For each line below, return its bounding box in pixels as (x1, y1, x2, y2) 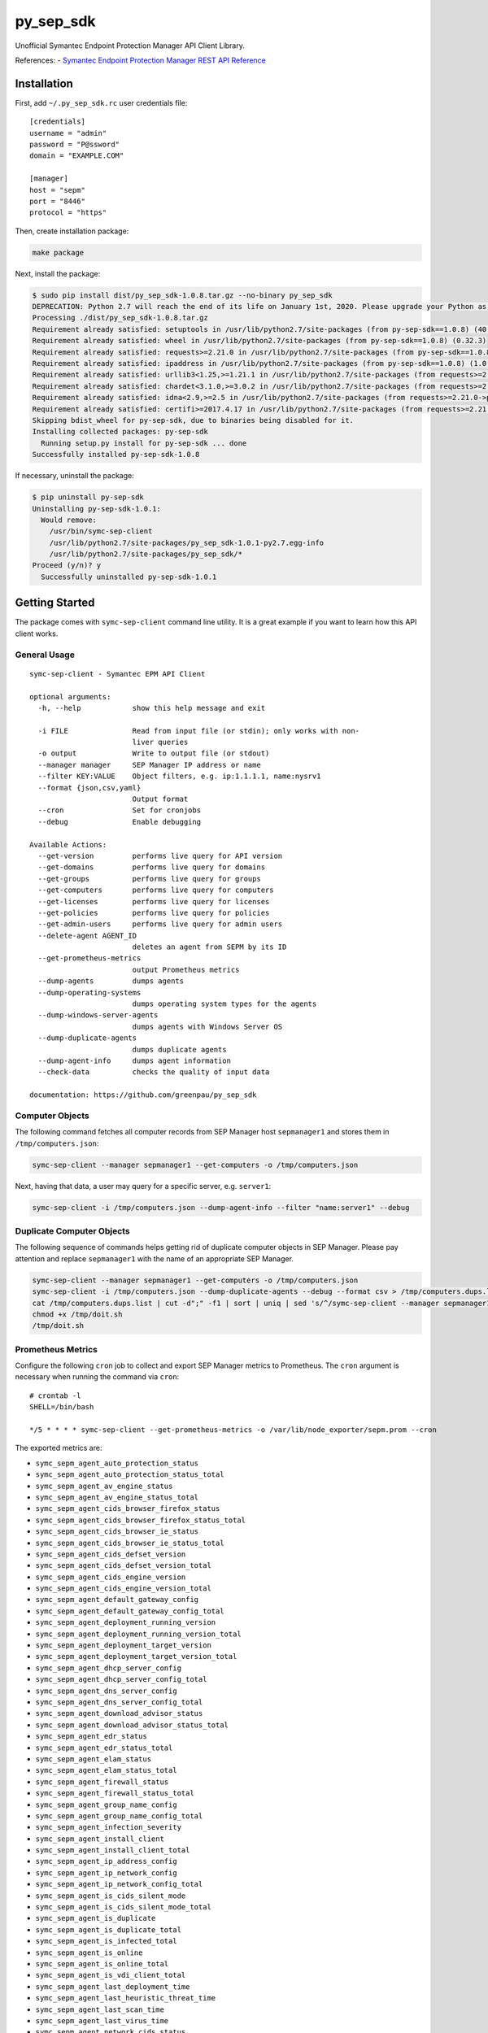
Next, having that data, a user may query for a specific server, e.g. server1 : (15, 1181, 272, 1191)
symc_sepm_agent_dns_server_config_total (35, 1698, 203, 1707)
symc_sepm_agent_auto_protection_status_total (35, 1470, 224, 1479)
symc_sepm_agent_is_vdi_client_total (35, 1970, 186, 1980)
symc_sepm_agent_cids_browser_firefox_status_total (35, 1515, 246, 1525)
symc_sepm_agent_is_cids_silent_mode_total (35, 1903, 211, 1912)
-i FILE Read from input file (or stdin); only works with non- (37, 726, 360, 735)
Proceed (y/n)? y (32, 561, 102, 570)
